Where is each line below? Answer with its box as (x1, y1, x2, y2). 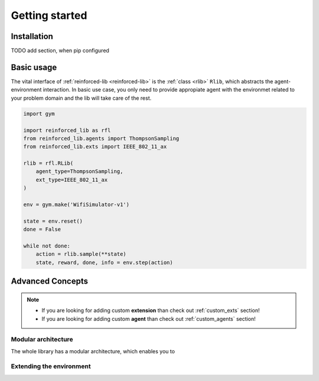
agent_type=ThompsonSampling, (35, 168, 123, 175)
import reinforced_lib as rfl (23, 127, 111, 133)
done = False (23, 226, 61, 233)
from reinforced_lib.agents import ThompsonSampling (23, 135, 180, 142)
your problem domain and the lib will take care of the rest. (11, 95, 152, 102)
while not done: (23, 242, 71, 249)
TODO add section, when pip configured (11, 47, 109, 54)
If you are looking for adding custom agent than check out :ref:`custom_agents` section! (41, 315, 256, 322)
